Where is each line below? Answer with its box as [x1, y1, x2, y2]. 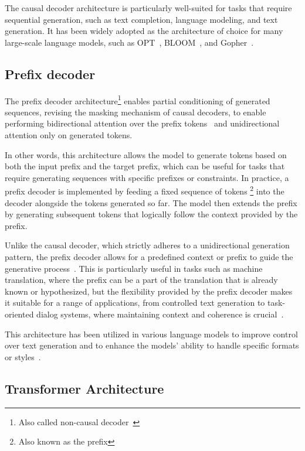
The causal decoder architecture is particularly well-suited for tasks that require [5, 2, 292, 13]
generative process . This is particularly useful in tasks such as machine [5, 262, 263, 274]
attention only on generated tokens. [5, 129, 133, 141]
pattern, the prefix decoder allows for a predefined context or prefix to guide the [5, 251, 293, 263]
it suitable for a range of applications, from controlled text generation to [5, 296, 265, 309]
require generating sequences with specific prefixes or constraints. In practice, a [5, 171, 289, 183]
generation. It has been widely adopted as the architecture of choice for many [5, 25, 283, 37]
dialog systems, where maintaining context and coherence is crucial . [36, 307, 284, 320]
